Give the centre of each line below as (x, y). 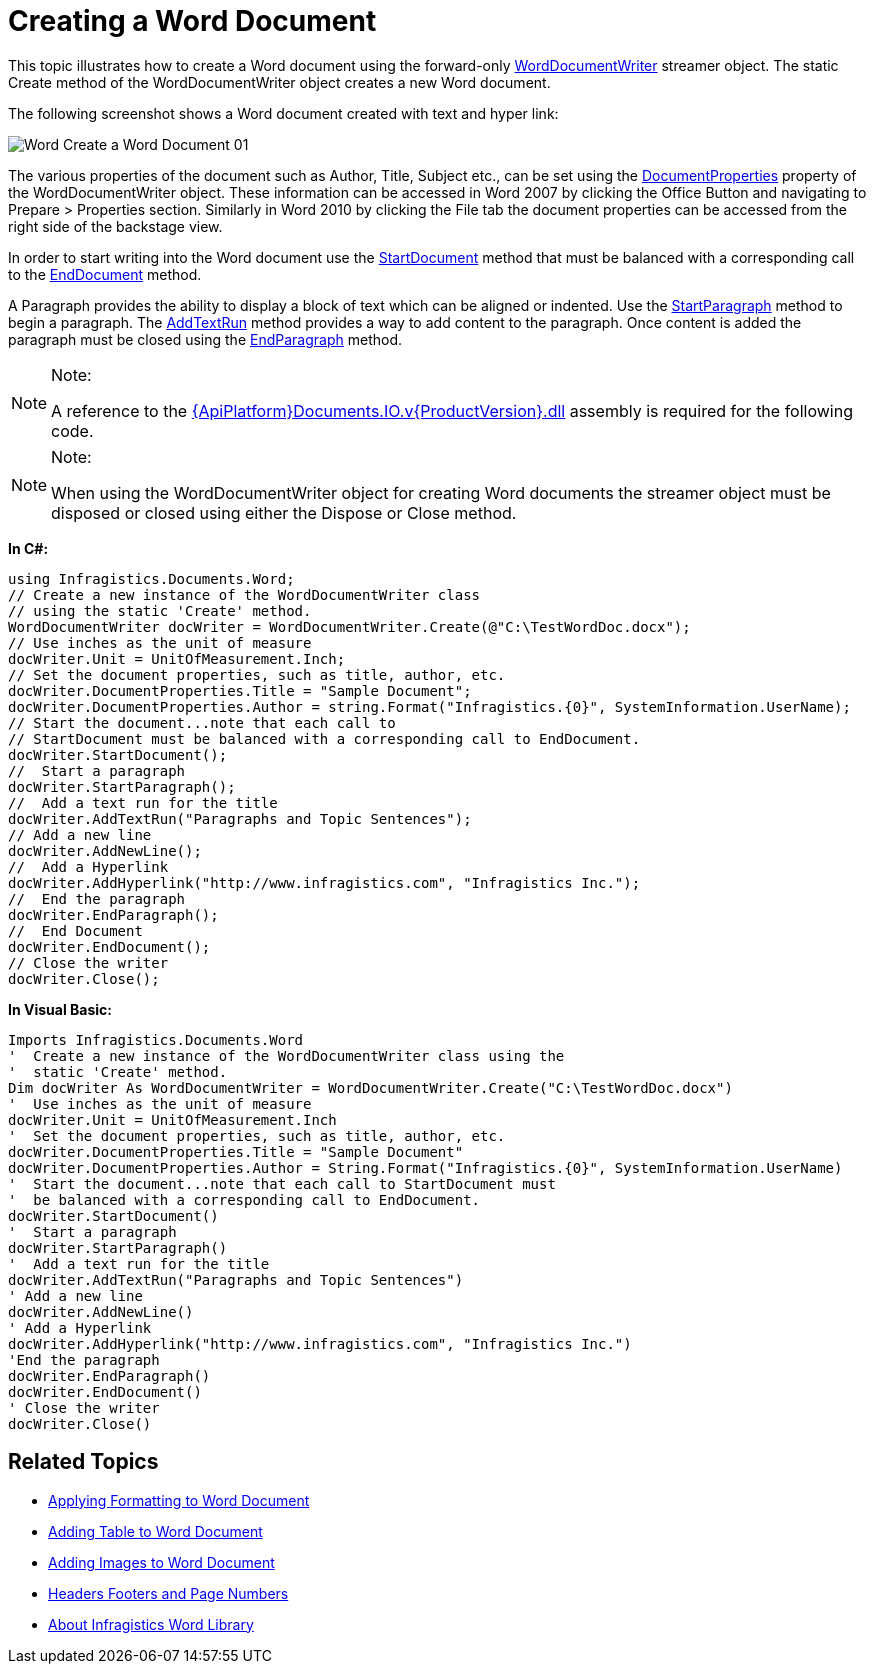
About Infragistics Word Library (151, 1624)
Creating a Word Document (192, 21)
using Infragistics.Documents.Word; (151, 578)
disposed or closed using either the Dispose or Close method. (284, 512)
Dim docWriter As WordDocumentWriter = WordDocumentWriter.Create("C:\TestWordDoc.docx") (370, 1087)
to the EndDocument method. (105, 274)
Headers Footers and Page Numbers (168, 1593)
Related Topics (83, 1462)
